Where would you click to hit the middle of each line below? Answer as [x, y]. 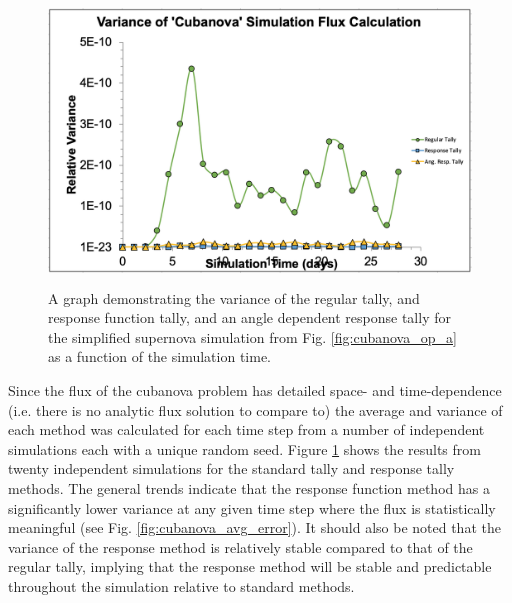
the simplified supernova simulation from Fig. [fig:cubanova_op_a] [252, 336]
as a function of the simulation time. [159, 356]
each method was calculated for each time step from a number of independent [246, 429]
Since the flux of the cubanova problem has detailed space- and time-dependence [255, 389]
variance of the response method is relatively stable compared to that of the [240, 546]
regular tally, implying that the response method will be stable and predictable [250, 566]
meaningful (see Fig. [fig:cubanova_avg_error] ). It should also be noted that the [254, 527]
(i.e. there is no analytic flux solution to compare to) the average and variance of [255, 409]
